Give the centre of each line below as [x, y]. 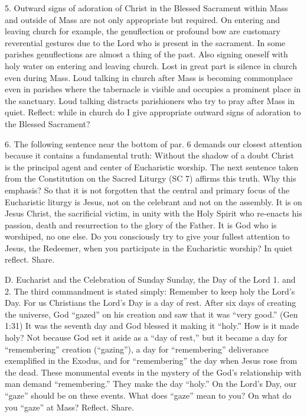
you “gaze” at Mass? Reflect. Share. [69, 407]
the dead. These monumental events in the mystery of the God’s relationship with [153, 372]
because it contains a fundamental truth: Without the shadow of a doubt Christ [150, 155]
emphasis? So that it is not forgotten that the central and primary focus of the [147, 190]
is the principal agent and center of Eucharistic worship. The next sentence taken [152, 167]
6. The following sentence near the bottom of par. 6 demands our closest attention [153, 143]
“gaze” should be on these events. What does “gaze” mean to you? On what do [148, 395]
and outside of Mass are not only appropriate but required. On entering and [143, 19]
